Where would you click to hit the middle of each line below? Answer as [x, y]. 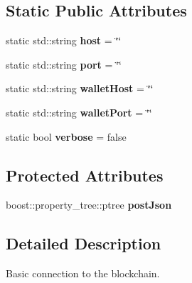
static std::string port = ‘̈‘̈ [64, 64]
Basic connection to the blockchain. [83, 273]
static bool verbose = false [66, 136]
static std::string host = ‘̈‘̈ [64, 40]
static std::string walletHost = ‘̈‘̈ [80, 88]
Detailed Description [84, 243]
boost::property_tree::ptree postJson [89, 205]
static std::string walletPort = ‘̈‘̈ [79, 112]
